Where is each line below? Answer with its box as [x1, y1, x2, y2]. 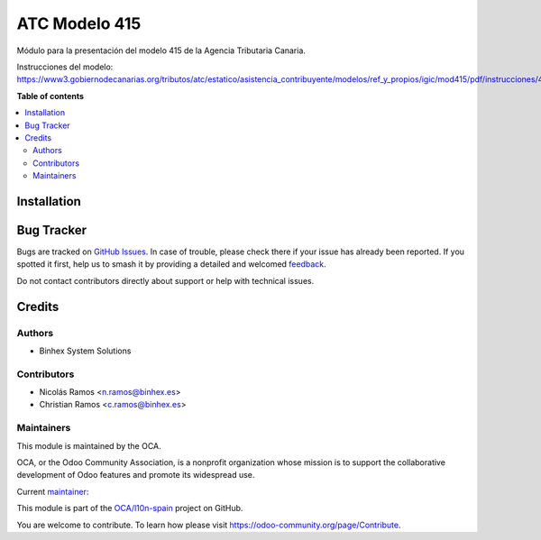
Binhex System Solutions [39, 345, 132, 356]
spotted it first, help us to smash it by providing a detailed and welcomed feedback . [16, 259, 326, 270]
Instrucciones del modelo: [16, 61, 114, 72]
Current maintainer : [16, 486, 89, 497]
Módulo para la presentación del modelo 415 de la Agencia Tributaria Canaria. [16, 45, 307, 56]
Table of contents [16, 90, 85, 101]
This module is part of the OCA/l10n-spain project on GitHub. [16, 503, 243, 514]
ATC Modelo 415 [16, 14, 142, 33]
